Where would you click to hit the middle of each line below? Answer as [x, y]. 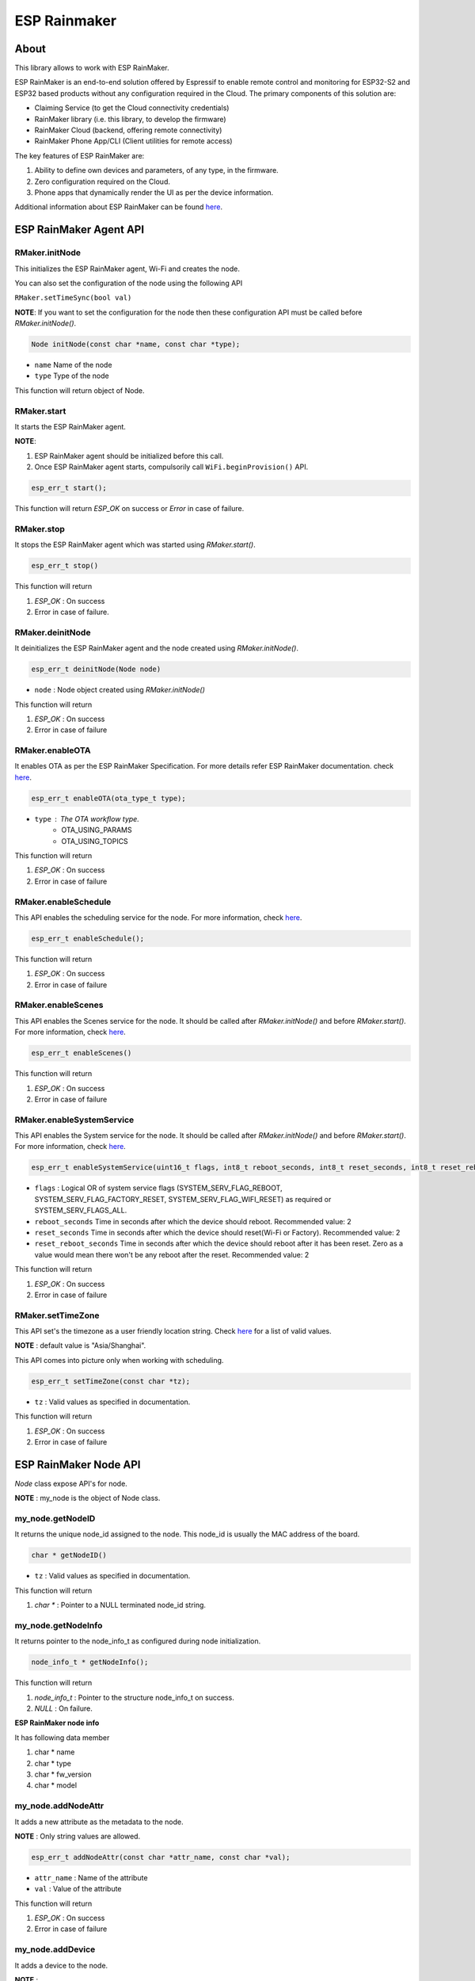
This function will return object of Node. [80, 390]
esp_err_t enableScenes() [82, 1053]
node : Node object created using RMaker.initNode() [120, 690]
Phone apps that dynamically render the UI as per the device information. [154, 192]
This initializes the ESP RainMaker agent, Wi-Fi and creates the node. [127, 269]
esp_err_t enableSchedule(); [88, 938]
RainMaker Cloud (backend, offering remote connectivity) [128, 130]
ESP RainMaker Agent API [80, 230]
